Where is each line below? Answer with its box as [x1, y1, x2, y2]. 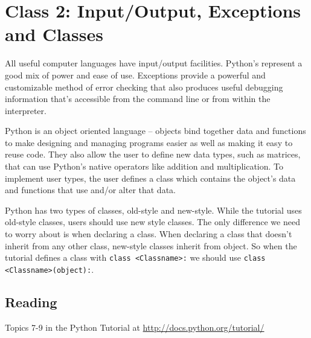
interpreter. [5, 104, 46, 116]
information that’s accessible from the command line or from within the [5, 92, 271, 105]
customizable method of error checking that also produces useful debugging [5, 80, 283, 93]
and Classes [5, 22, 103, 46]
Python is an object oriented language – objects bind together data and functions [5, 124, 306, 137]
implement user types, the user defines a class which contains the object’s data [5, 171, 296, 184]
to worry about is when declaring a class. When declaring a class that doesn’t [5, 228, 292, 240]
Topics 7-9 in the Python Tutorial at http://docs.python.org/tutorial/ [5, 320, 265, 333]
